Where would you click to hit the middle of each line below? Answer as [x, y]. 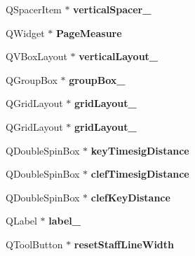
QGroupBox [32, 79]
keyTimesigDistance [140, 150]
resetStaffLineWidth [124, 244]
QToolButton [34, 244]
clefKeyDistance [130, 197]
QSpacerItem [34, 9]
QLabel [21, 221]
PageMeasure [89, 33]
